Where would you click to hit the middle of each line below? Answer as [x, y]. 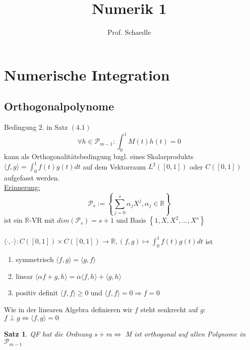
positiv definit [37, 293]
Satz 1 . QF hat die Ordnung [48, 333]
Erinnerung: [22, 187]
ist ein [13, 220]
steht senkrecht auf [169, 309]
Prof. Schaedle [129, 32]
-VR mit [42, 220]
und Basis [131, 220]
